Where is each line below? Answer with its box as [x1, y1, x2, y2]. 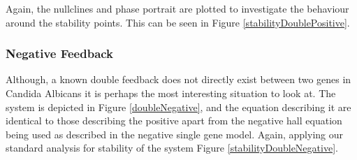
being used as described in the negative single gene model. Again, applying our [6, 126, 344, 141]
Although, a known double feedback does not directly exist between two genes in [6, 72, 351, 87]
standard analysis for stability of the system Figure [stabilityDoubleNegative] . [6, 140, 338, 155]
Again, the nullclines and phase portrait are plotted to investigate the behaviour [6, 1, 349, 15]
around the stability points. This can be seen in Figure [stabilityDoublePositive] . [6, 15, 350, 29]
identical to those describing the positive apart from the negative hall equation [6, 113, 342, 128]
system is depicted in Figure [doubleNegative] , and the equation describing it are [6, 99, 351, 114]
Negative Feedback [6, 45, 114, 62]
